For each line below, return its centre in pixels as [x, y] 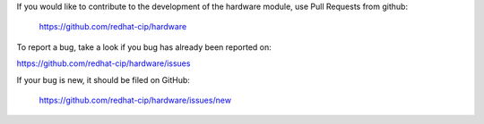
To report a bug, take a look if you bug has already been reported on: [144, 47]
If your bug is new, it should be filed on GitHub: [103, 79]
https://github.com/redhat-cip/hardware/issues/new [135, 100]
